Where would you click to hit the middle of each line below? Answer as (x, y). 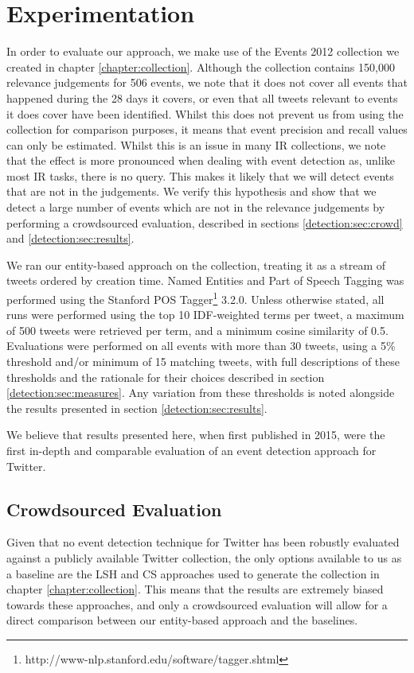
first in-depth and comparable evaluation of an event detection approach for (191, 451)
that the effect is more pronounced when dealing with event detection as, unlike (201, 160)
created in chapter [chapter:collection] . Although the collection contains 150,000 (201, 66)
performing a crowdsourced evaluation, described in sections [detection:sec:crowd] (205, 222)
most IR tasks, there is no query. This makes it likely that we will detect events (200, 175)
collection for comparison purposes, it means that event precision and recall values (207, 129)
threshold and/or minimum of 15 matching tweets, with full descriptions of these (203, 362)
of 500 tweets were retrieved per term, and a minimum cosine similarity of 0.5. (197, 330)
